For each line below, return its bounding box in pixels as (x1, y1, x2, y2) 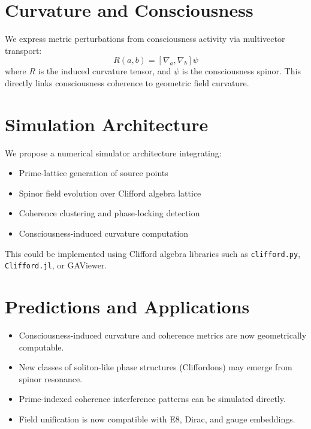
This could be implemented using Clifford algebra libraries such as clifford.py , (5, 247, 301, 259)
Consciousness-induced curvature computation (19, 227, 189, 239)
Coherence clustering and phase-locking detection (19, 207, 200, 219)
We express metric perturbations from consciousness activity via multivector (5, 32, 285, 45)
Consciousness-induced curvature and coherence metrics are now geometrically (19, 329, 307, 342)
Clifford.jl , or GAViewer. (5, 259, 107, 271)
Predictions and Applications (5, 294, 250, 319)
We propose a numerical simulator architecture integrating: (5, 146, 222, 159)
